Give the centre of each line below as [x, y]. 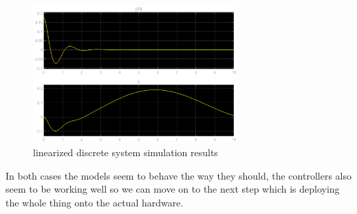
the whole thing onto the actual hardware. [95, 202]
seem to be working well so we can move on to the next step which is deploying [173, 189]
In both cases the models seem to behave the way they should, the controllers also [178, 175]
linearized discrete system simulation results [126, 152]
